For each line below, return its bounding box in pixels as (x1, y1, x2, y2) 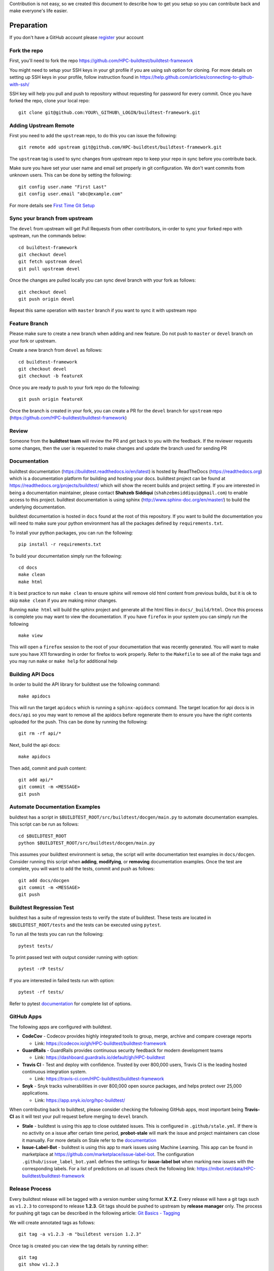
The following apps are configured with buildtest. (9, 1023, 112, 1030)
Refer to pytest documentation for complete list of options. (9, 1001, 132, 1007)
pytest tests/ (18, 943, 53, 949)
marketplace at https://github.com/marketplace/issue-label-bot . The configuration (22, 1152, 194, 1158)
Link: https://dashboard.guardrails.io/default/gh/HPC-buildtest (35, 1054, 165, 1061)
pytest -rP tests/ (18, 966, 64, 972)
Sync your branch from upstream (9, 215, 93, 222)
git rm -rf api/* (18, 731, 61, 737)
